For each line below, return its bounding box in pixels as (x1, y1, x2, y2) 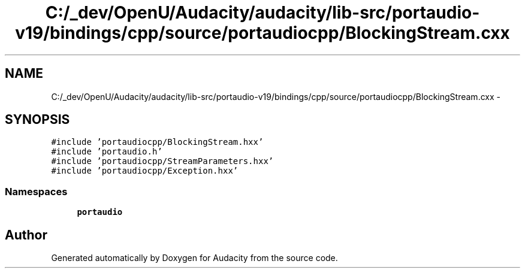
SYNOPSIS (5, 112, 70, 128)
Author (5, 227, 47, 242)
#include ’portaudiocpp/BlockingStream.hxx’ (51, 137, 264, 147)
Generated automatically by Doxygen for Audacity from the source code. (51, 253, 338, 263)
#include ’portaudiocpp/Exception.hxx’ (51, 166, 239, 176)
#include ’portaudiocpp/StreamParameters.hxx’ (51, 156, 274, 166)
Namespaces (5, 185, 68, 198)
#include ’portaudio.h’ (51, 147, 162, 157)
